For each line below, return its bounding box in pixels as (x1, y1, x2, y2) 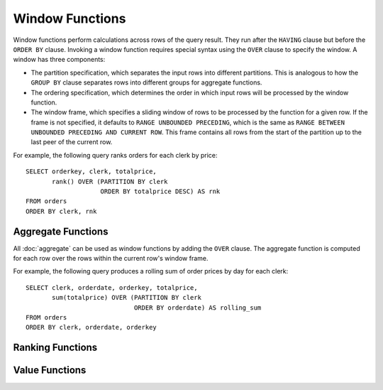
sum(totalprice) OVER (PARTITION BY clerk (52, 293, 202, 302)
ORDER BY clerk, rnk (26, 207, 97, 215)
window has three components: (13, 55, 106, 64)
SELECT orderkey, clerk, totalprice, (26, 168, 157, 175)
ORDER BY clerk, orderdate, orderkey (26, 323, 157, 332)
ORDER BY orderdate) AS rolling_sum (133, 303, 262, 312)
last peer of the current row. (30, 138, 113, 146)
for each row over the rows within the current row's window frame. (13, 254, 209, 263)
